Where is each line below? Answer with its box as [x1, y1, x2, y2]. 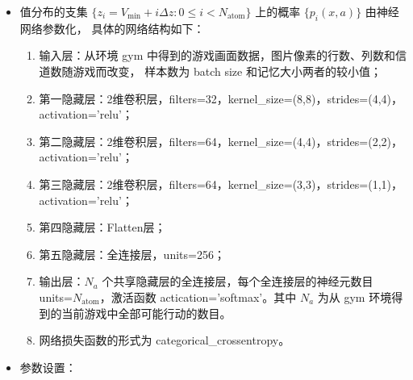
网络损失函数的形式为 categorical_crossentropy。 [39, 332, 290, 349]
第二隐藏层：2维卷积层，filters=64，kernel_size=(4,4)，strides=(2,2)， [39, 132, 403, 149]
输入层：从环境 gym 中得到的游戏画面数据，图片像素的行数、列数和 [39, 47, 395, 64]
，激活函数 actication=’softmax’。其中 [99, 288, 297, 305]
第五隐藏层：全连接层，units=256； [39, 245, 225, 262]
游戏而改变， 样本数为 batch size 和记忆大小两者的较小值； [73, 62, 382, 79]
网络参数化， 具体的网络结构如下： [19, 19, 205, 36]
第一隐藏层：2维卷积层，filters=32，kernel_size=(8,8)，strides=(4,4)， [39, 90, 403, 106]
